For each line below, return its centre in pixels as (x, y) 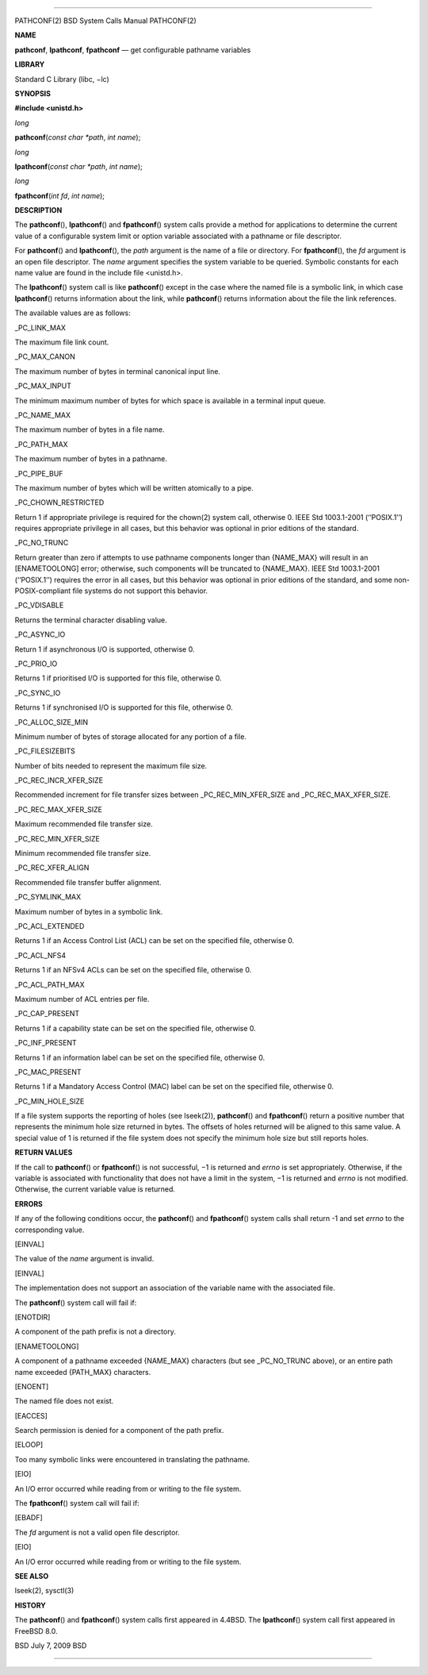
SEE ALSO (32, 1576)
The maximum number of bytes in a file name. (90, 429)
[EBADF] (29, 1518)
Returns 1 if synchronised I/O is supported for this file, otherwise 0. (124, 707)
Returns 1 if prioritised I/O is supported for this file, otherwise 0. (118, 678)
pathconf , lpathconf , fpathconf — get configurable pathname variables (133, 50)
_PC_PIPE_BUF (39, 473)
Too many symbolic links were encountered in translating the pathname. (132, 1459)
